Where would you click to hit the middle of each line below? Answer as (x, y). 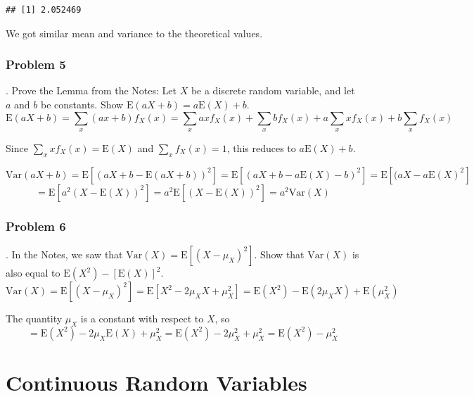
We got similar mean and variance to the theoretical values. (134, 33)
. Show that (279, 254)
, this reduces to (261, 147)
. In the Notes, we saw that (64, 254)
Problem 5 (36, 64)
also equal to (33, 272)
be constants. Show (82, 104)
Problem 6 (36, 226)
